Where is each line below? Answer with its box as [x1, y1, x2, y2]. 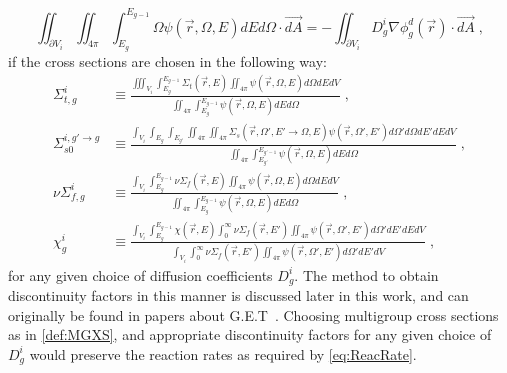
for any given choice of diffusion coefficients [8, 264, 273, 285]
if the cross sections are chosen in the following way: [8, 50, 327, 71]
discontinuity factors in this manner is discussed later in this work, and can [8, 285, 469, 306]
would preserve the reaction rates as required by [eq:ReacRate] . [29, 343, 417, 364]
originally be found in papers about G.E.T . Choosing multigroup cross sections [8, 304, 499, 325]
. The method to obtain [294, 264, 439, 285]
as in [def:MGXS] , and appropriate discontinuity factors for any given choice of [8, 324, 492, 345]
